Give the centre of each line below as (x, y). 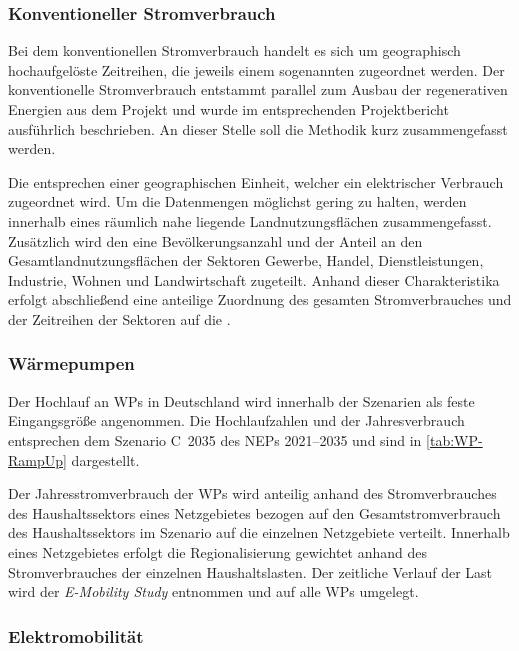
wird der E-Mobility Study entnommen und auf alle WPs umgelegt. (213, 591)
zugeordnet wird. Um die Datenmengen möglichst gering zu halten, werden (237, 201)
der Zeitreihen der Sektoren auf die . (119, 318)
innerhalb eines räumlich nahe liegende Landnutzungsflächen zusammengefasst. (250, 220)
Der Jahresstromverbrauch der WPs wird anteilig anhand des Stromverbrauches (252, 493)
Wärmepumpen (71, 363)
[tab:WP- (454, 439)
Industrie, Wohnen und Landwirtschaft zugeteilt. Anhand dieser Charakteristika (254, 279)
